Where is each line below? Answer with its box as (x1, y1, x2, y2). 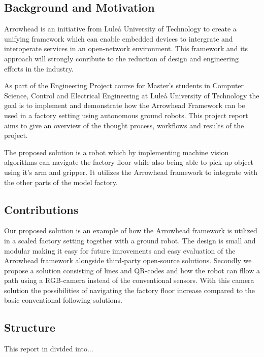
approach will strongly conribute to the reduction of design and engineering (4, 53, 239, 63)
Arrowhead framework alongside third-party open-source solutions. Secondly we (4, 255, 252, 266)
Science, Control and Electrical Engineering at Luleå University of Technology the (4, 90, 259, 100)
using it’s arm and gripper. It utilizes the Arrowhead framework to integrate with (4, 166, 258, 177)
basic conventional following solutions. (4, 295, 122, 305)
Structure (4, 319, 55, 335)
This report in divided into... (4, 343, 93, 354)
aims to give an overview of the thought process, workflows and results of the (4, 120, 244, 130)
